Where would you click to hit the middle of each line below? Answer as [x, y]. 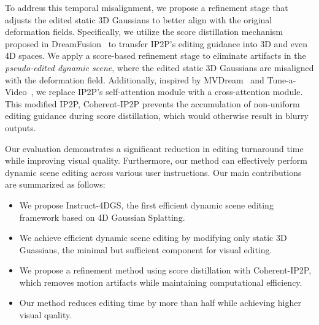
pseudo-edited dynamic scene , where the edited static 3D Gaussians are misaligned [159, 67]
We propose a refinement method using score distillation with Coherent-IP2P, [165, 270]
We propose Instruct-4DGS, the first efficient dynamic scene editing [146, 205]
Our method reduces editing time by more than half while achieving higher [160, 303]
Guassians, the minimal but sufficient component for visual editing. [146, 249]
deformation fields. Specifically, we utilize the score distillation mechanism [144, 32]
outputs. [21, 127]
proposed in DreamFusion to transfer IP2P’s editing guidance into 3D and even [156, 43]
